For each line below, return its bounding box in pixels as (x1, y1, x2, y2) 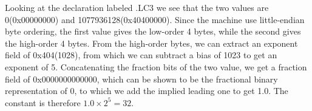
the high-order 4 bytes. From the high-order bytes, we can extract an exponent (5, 36, 298, 49)
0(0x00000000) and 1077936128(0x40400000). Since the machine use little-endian (5, 13, 305, 25)
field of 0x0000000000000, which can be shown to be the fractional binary (5, 72, 278, 85)
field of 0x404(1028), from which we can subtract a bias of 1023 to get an (5, 49, 277, 61)
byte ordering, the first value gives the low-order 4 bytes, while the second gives (5, 25, 301, 38)
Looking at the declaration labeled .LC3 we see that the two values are (5, 1, 269, 13)
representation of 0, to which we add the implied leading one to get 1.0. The (5, 84, 288, 97)
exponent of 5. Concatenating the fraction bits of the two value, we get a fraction (5, 60, 307, 73)
